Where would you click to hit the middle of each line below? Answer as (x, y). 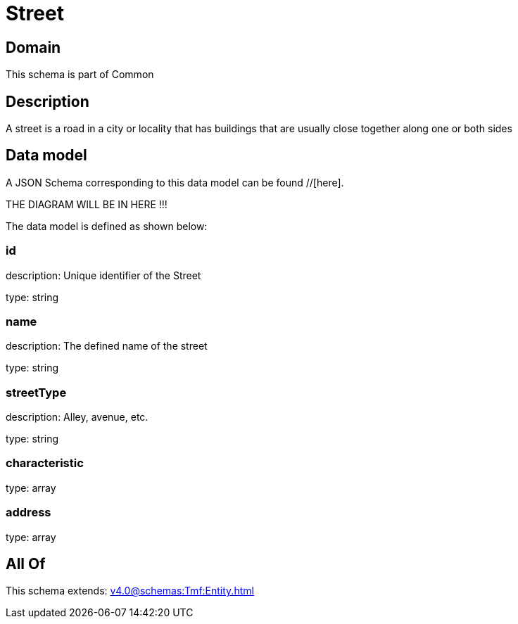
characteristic (45, 463)
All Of (26, 564)
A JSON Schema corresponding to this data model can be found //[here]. (175, 182)
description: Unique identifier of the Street (103, 275)
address (29, 512)
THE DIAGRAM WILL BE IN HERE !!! (87, 204)
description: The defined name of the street (107, 346)
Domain (33, 47)
